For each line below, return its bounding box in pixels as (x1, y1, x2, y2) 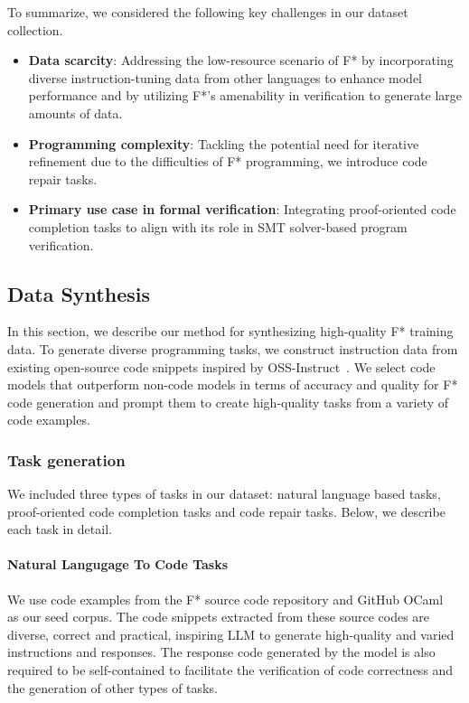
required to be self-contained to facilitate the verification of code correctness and (7, 661, 454, 680)
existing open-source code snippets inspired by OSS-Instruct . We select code (7, 357, 436, 376)
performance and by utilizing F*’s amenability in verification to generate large (28, 86, 463, 105)
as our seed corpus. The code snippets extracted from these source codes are (7, 607, 430, 626)
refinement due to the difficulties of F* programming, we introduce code (28, 152, 427, 171)
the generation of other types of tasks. (7, 678, 218, 697)
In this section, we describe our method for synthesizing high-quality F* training (7, 322, 454, 341)
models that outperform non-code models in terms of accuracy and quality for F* (7, 375, 458, 394)
